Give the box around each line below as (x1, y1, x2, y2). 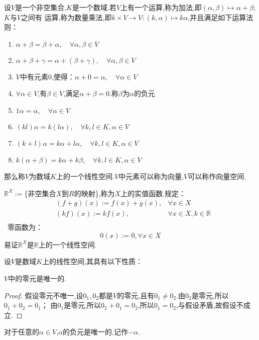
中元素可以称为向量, (118, 171, 184, 181)
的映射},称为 (74, 188, 115, 198)
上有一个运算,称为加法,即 (120, 2, 202, 12)
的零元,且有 (117, 290, 155, 300)
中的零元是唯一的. (8, 273, 67, 284)
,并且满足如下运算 (188, 12, 246, 22)
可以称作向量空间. (188, 171, 246, 181)
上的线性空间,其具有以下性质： (42, 256, 143, 267)
